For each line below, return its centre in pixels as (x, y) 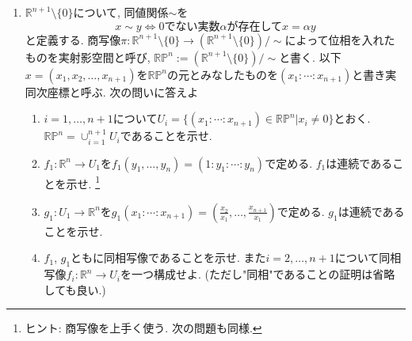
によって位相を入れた (340, 39)
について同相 (368, 258)
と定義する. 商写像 (73, 39)
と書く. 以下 (310, 57)
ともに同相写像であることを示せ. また (168, 258)
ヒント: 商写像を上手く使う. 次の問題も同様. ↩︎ (143, 328)
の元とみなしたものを (223, 74)
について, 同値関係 (121, 12)
